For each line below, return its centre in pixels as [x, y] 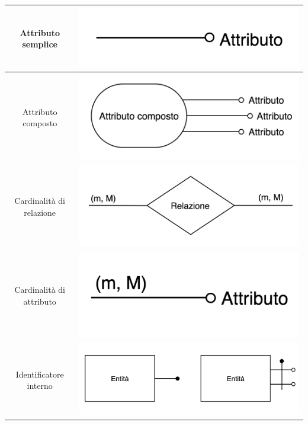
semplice [40, 44]
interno [40, 386]
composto [40, 123]
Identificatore [40, 374]
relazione [40, 212]
